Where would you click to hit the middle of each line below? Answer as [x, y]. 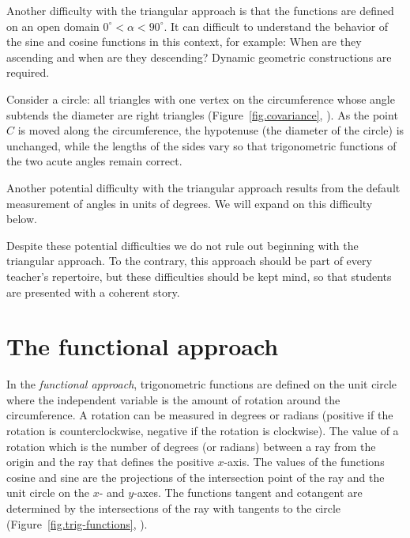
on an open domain [53, 26]
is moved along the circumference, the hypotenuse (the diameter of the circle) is [211, 130]
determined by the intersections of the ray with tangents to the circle [174, 508]
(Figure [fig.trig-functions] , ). [77, 523]
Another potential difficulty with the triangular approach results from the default [203, 187]
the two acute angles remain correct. [94, 161]
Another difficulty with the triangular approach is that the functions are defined [200, 10]
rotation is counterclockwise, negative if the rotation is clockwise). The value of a [203, 430]
